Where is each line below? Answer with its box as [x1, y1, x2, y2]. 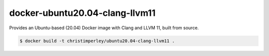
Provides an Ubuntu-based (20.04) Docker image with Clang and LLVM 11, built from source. [9, 25, 199, 31]
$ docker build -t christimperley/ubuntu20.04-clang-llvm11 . [19, 38, 175, 44]
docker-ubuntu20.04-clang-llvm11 [9, 7, 156, 18]
